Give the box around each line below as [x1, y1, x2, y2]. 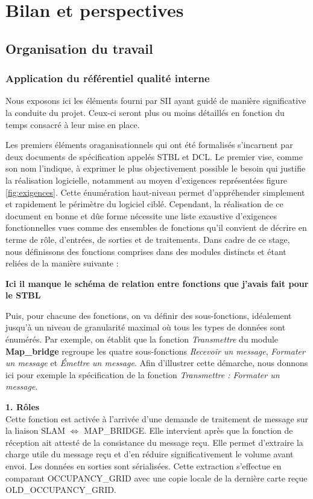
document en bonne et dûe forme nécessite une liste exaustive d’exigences [5, 209, 277, 222]
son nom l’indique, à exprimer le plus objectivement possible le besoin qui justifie [5, 162, 306, 175]
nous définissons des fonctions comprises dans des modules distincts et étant [5, 245, 286, 257]
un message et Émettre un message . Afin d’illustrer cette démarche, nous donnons [5, 356, 308, 369]
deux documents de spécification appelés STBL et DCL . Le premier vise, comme [5, 150, 303, 163]
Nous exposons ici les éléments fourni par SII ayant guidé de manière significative [5, 94, 306, 107]
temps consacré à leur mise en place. [5, 118, 140, 130]
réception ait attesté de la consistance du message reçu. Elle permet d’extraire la [5, 436, 303, 448]
